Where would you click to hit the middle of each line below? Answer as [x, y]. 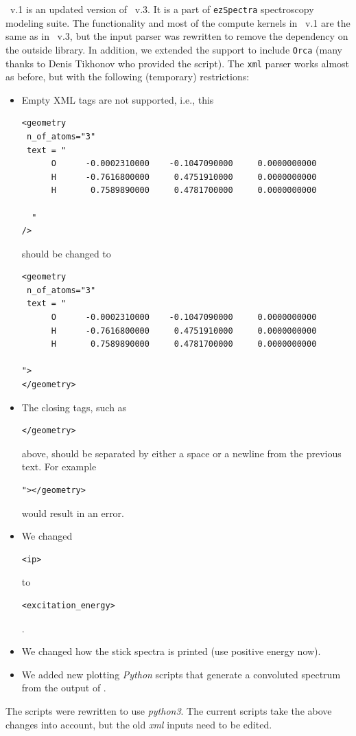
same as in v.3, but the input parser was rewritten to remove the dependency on [177, 36]
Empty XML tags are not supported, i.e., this [118, 99]
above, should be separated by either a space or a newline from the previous [181, 453]
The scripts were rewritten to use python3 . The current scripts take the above [169, 710]
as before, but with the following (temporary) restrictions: [128, 77]
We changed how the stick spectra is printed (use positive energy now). [171, 651]
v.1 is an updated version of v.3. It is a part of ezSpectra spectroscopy [162, 9]
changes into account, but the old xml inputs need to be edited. [139, 724]
